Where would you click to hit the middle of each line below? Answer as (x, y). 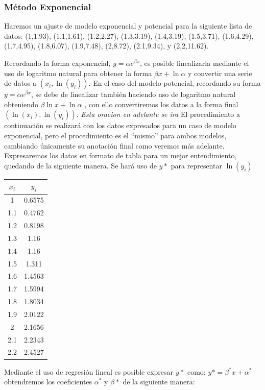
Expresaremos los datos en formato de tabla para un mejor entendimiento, (121, 155)
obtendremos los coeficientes (48, 382)
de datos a (20, 83)
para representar (196, 165)
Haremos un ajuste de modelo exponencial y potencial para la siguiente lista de (128, 26)
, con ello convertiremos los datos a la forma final (161, 104)
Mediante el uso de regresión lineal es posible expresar (89, 371)
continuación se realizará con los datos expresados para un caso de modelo (120, 125)
